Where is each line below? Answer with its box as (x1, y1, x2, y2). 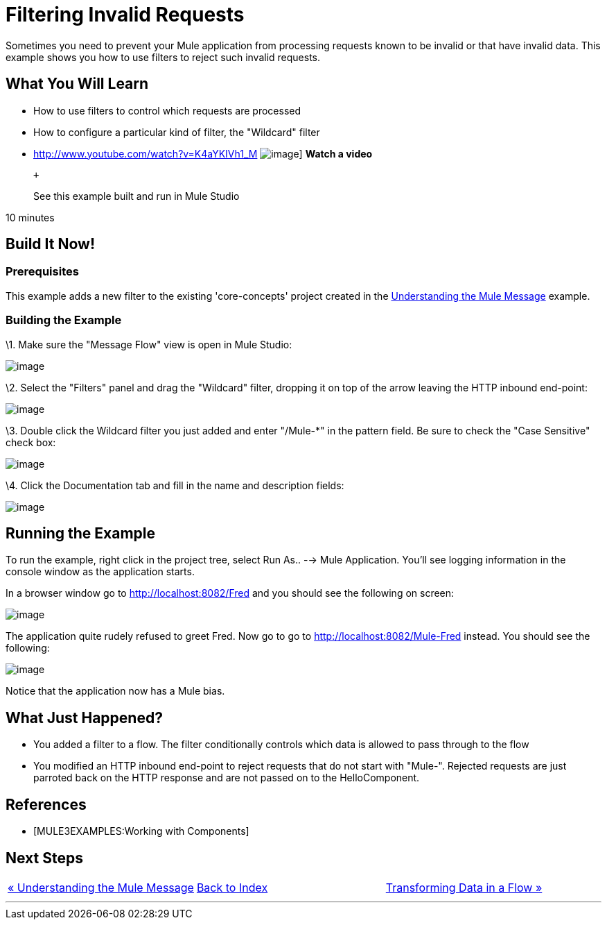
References (6, 795, 87, 813)
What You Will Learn (6, 75, 149, 93)
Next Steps (6, 849, 83, 867)
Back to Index (196, 880, 268, 894)
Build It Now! (6, 235, 95, 253)
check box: (6, 436, 56, 448)
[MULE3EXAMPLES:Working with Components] (33, 825, 249, 838)
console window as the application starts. (6, 566, 195, 578)
